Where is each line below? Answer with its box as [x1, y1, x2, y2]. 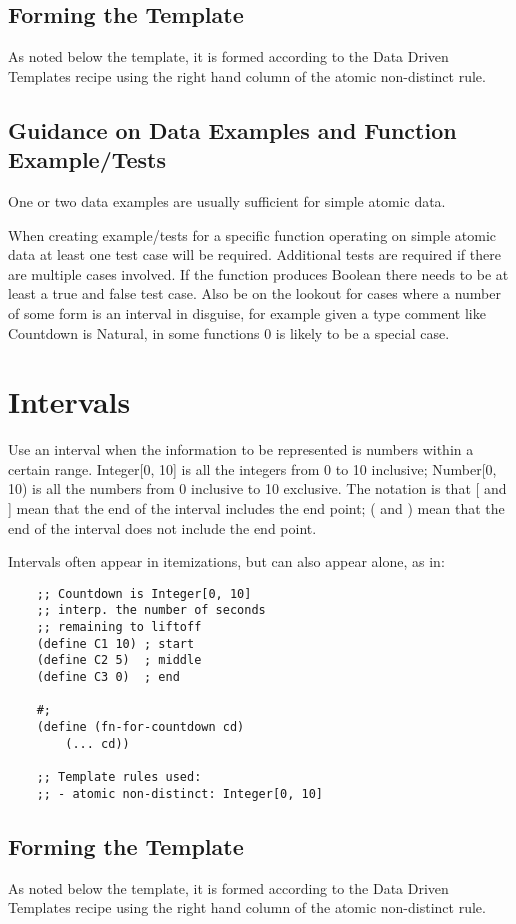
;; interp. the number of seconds [36, 603, 266, 618]
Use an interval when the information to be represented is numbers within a [8, 439, 474, 460]
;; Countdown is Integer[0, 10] [36, 586, 252, 601]
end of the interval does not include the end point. [8, 517, 317, 538]
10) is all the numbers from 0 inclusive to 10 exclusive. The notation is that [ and [8, 478, 507, 499]
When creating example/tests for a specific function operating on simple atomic [8, 224, 497, 245]
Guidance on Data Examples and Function [8, 114, 457, 145]
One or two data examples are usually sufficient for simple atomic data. [8, 190, 446, 211]
